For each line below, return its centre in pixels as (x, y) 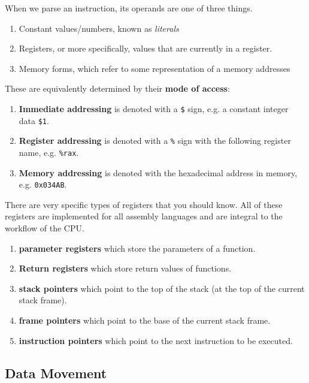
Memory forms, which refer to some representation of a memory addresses (154, 68)
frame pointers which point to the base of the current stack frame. (145, 320)
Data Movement (56, 373)
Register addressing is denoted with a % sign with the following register (155, 141)
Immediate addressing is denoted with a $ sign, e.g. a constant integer (154, 108)
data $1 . (34, 120)
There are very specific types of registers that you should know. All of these (144, 204)
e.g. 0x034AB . (43, 184)
